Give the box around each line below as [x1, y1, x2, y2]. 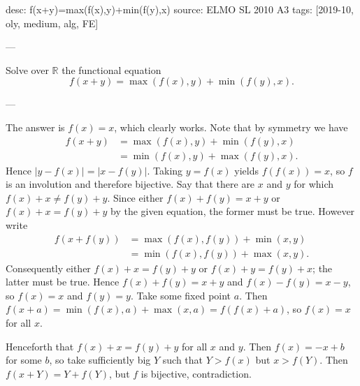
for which [294, 177, 334, 191]
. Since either [107, 190, 164, 205]
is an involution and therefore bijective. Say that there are [6, 177, 255, 191]
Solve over [6, 62, 49, 77]
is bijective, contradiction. [141, 366, 252, 380]
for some [6, 352, 42, 367]
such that [162, 352, 203, 367]
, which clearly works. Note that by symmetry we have [114, 119, 348, 134]
